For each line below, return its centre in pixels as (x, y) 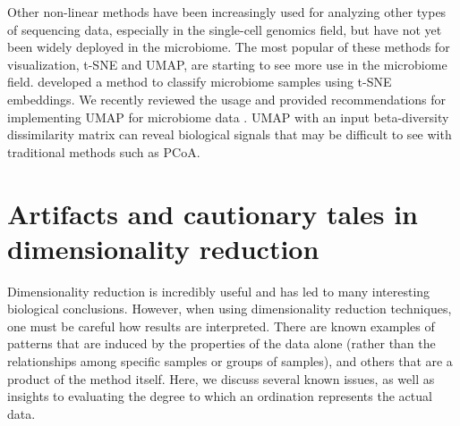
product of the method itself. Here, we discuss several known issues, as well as (221, 378)
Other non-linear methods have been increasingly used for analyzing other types (227, 12)
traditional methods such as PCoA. (104, 151)
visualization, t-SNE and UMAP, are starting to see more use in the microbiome (227, 64)
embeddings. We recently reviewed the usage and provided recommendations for (227, 99)
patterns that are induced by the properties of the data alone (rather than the (221, 343)
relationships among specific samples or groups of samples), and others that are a (230, 361)
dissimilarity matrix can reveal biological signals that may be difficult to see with (230, 134)
